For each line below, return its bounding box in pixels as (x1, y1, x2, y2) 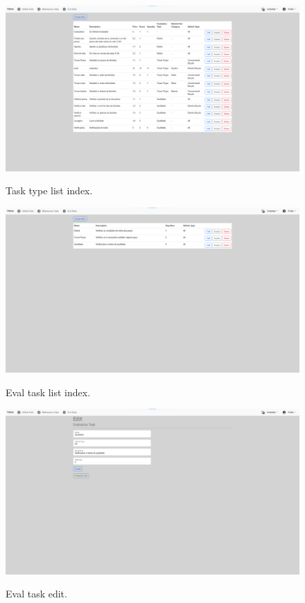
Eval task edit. (6, 586, 67, 601)
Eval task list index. (6, 384, 91, 399)
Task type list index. (6, 183, 93, 198)
